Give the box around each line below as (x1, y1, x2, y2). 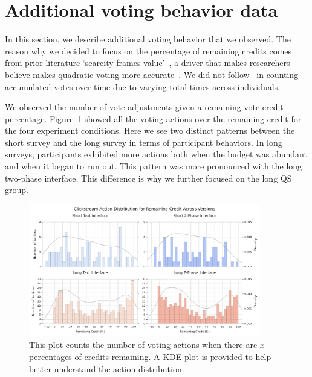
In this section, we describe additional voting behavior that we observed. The (5, 33, 291, 45)
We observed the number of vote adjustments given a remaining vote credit (5, 100, 284, 113)
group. (5, 183, 28, 196)
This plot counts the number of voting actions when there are (29, 338, 258, 351)
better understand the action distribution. (29, 362, 184, 375)
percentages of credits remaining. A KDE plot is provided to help (29, 350, 271, 363)
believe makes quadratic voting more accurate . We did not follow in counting (5, 68, 299, 80)
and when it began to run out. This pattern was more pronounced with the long (5, 160, 302, 172)
